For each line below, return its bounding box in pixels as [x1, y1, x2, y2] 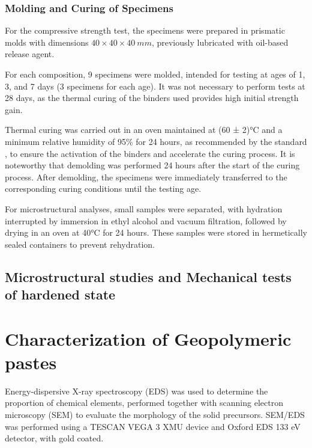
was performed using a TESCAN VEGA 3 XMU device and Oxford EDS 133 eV [5, 420, 301, 432]
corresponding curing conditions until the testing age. [5, 182, 202, 195]
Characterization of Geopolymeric [5, 326, 292, 351]
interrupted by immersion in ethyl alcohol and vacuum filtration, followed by [5, 214, 287, 227]
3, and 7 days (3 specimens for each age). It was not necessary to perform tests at [5, 79, 305, 92]
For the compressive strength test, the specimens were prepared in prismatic [5, 24, 285, 37]
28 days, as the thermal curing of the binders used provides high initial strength [5, 91, 299, 104]
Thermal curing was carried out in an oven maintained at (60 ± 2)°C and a [5, 123, 283, 136]
